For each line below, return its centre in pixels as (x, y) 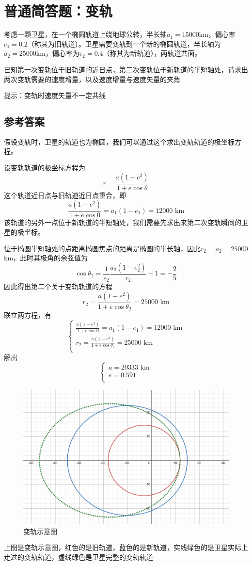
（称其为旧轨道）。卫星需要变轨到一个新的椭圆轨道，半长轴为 (124, 43)
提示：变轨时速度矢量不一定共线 (55, 95)
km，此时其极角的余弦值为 (46, 258)
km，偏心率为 (58, 53)
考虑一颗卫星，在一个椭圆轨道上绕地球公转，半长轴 (85, 34)
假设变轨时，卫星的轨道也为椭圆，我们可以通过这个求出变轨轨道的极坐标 (119, 141)
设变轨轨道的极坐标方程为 (45, 168)
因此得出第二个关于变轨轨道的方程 (58, 286)
